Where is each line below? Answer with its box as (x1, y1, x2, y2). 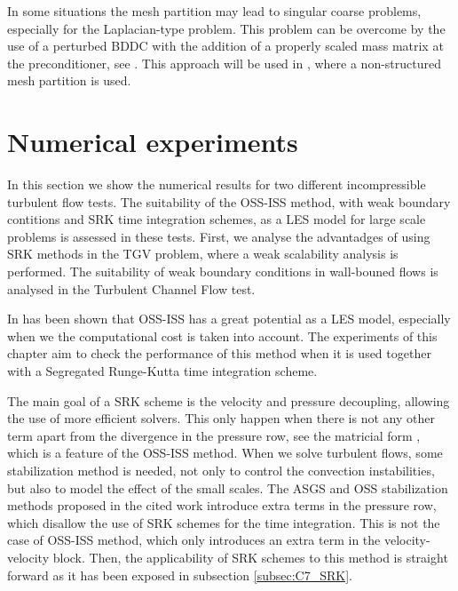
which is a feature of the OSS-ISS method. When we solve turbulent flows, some (7, 443, 443, 462)
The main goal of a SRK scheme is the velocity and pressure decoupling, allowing (7, 391, 450, 410)
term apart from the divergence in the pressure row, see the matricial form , (7, 426, 421, 444)
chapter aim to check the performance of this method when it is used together (7, 344, 431, 363)
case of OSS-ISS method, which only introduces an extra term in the (7, 531, 381, 549)
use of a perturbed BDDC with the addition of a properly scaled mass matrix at (7, 36, 444, 55)
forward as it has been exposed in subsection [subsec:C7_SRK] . (7, 565, 352, 584)
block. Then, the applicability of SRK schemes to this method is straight (52, 547, 448, 566)
